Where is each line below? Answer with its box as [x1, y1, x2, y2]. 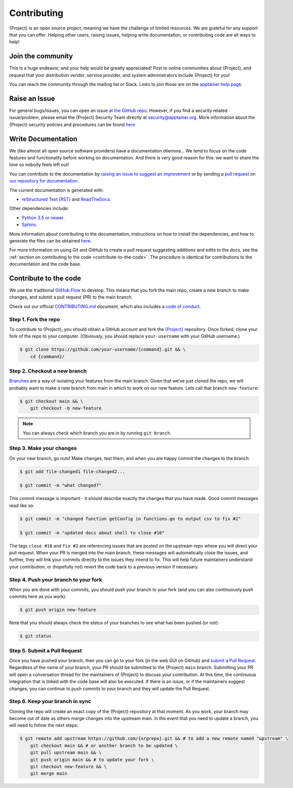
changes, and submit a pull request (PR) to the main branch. [9, 294, 133, 300]
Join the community [9, 52, 73, 60]
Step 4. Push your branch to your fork [9, 576, 102, 583]
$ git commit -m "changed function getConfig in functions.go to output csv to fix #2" [19, 515, 241, 521]
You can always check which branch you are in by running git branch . [22, 430, 172, 436]
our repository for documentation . [9, 178, 79, 184]
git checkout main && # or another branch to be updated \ [30, 742, 178, 748]
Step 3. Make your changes [9, 445, 77, 452]
